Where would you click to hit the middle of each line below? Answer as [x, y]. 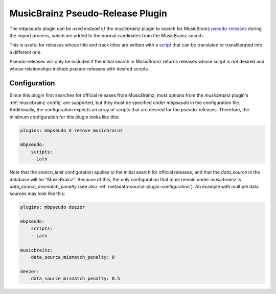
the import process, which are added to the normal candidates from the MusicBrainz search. [107, 35]
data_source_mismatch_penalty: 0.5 [75, 279]
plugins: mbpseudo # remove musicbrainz [71, 130]
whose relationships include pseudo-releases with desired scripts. [79, 68]
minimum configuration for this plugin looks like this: [64, 117]
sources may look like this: [38, 193]
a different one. [26, 52]
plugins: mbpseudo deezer [53, 207]
